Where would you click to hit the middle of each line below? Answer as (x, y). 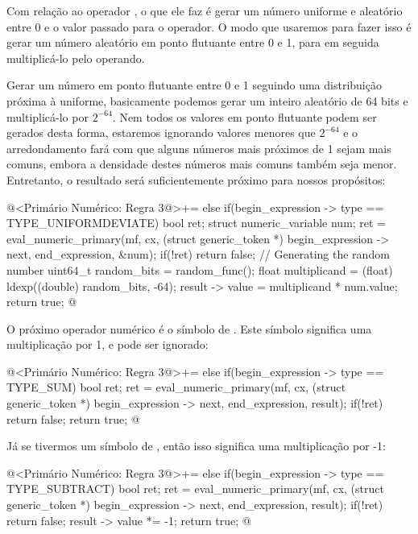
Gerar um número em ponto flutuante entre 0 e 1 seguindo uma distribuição (194, 85)
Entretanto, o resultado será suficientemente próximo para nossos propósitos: (196, 179)
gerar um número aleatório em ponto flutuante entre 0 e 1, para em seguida (193, 42)
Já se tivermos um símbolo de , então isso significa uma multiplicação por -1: (196, 446)
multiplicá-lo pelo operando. (76, 58)
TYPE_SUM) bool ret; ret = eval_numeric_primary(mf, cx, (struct (176, 387)
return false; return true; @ (73, 418)
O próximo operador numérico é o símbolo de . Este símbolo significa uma (189, 328)
